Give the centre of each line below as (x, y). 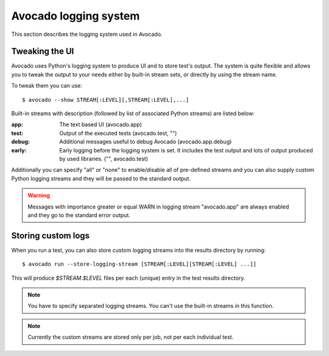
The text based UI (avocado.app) (101, 124)
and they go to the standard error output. (79, 215)
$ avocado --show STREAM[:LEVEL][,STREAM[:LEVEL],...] (106, 100)
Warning (39, 196)
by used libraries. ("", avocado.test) (104, 158)
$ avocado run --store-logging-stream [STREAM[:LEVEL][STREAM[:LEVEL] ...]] (140, 264)
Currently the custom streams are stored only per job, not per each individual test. (131, 337)
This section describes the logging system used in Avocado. (87, 34)
